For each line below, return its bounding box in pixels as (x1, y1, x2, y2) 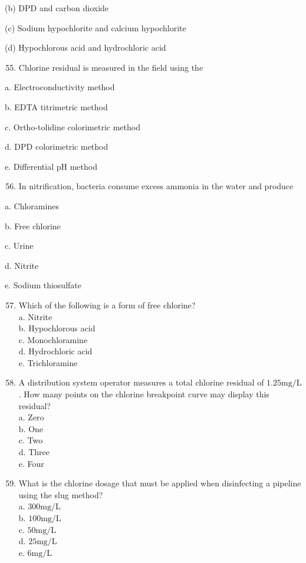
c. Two (18, 434, 43, 446)
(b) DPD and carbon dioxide (5, 2, 109, 14)
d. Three (18, 446, 50, 458)
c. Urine (5, 239, 34, 252)
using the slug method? (18, 488, 103, 501)
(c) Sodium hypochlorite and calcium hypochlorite (5, 21, 186, 34)
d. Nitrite (5, 259, 39, 271)
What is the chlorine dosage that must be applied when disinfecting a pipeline (18, 477, 301, 489)
